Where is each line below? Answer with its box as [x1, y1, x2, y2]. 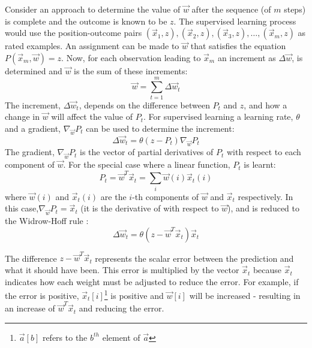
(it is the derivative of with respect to [80, 202, 219, 214]
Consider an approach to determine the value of [5, 3, 181, 15]
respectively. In [238, 190, 293, 202]
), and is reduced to [227, 202, 300, 214]
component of [5, 158, 55, 171]
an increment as [217, 51, 276, 63]
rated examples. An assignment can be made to [5, 40, 179, 52]
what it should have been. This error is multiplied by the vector [5, 264, 239, 276]
